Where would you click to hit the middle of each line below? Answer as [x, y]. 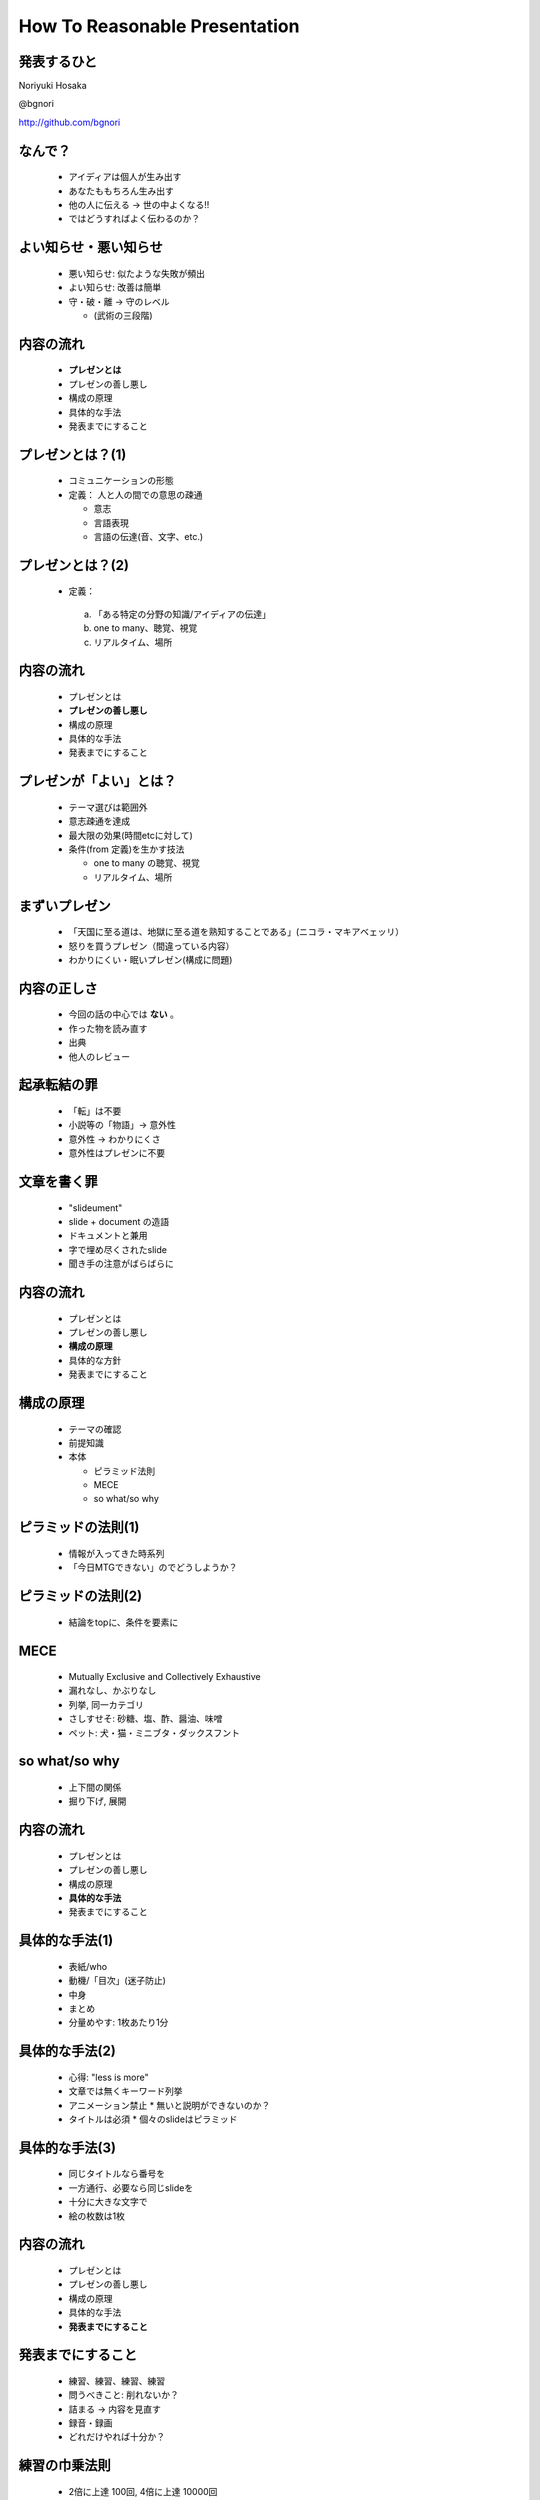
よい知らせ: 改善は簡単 [115, 287]
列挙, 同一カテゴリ [106, 1704]
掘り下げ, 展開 [97, 1801]
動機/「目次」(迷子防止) [117, 1981]
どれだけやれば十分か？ [116, 2437]
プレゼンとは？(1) [72, 454]
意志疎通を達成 [99, 821]
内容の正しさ [58, 988]
